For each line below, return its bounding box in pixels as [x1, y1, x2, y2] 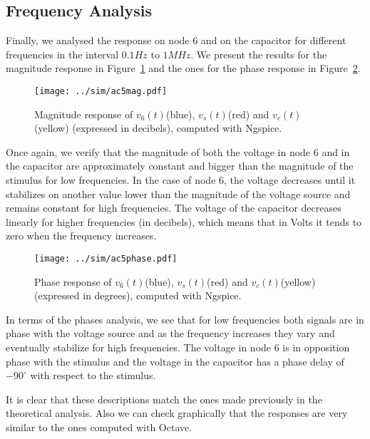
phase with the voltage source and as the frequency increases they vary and [6, 326, 335, 341]
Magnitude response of [34, 106, 133, 121]
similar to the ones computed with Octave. [6, 419, 192, 434]
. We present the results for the [190, 46, 327, 61]
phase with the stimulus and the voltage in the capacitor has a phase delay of [6, 353, 344, 368]
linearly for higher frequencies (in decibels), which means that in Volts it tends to [6, 214, 362, 229]
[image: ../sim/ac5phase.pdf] [34, 253, 178, 264]
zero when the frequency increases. [6, 228, 157, 243]
